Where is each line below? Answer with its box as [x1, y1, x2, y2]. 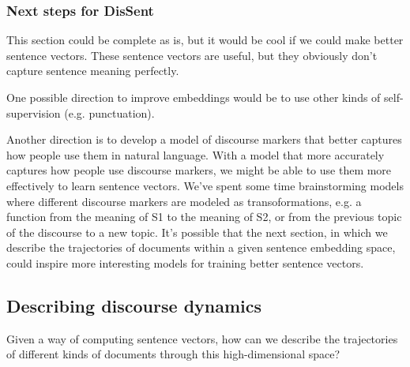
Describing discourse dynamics [6, 293, 262, 317]
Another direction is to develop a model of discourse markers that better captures [6, 131, 402, 148]
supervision [6, 104, 61, 121]
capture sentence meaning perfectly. [6, 62, 179, 79]
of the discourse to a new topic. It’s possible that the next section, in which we [6, 223, 388, 240]
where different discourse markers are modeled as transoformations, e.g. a [6, 193, 362, 209]
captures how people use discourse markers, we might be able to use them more [6, 162, 392, 178]
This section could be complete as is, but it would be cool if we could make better [6, 32, 404, 48]
